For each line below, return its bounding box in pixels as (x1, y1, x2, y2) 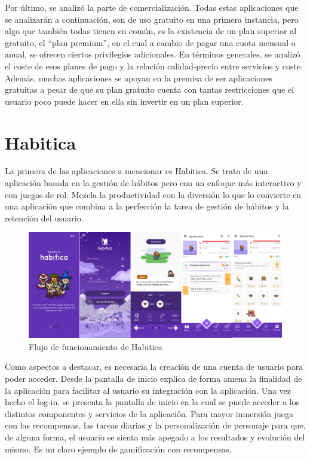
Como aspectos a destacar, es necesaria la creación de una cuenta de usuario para (5, 360, 303, 373)
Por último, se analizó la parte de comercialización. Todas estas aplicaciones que (5, 1, 299, 13)
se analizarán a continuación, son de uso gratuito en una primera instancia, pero (5, 13, 299, 25)
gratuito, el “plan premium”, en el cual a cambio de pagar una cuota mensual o (5, 36, 296, 48)
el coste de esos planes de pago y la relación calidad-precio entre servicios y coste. (5, 59, 303, 72)
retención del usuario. (5, 211, 84, 224)
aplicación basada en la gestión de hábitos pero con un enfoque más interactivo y (5, 177, 302, 189)
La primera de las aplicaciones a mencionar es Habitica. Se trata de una (5, 165, 268, 177)
